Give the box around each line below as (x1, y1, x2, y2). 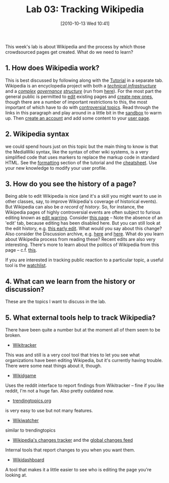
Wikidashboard (12, 457, 45, 463)
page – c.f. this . (5, 247, 37, 253)
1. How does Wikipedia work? (5, 64, 100, 72)
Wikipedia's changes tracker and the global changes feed (12, 437, 133, 443)
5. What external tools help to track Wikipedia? (5, 313, 156, 322)
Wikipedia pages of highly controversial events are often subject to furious (5, 209, 161, 216)
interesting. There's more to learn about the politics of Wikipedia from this (5, 242, 159, 248)
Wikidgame (12, 373, 36, 378)
